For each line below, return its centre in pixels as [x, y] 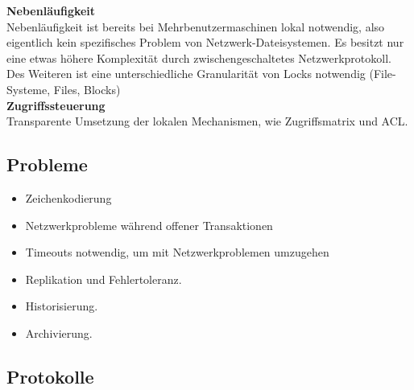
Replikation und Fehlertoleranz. [103, 279]
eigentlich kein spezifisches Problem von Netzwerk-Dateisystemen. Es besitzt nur [205, 42]
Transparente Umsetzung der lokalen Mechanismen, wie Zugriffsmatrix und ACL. [207, 121]
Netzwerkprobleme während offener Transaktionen [149, 225]
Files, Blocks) [87, 89]
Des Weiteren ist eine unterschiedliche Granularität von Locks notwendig [186, 74]
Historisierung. [62, 306]
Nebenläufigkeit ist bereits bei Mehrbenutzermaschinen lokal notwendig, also [196, 26]
